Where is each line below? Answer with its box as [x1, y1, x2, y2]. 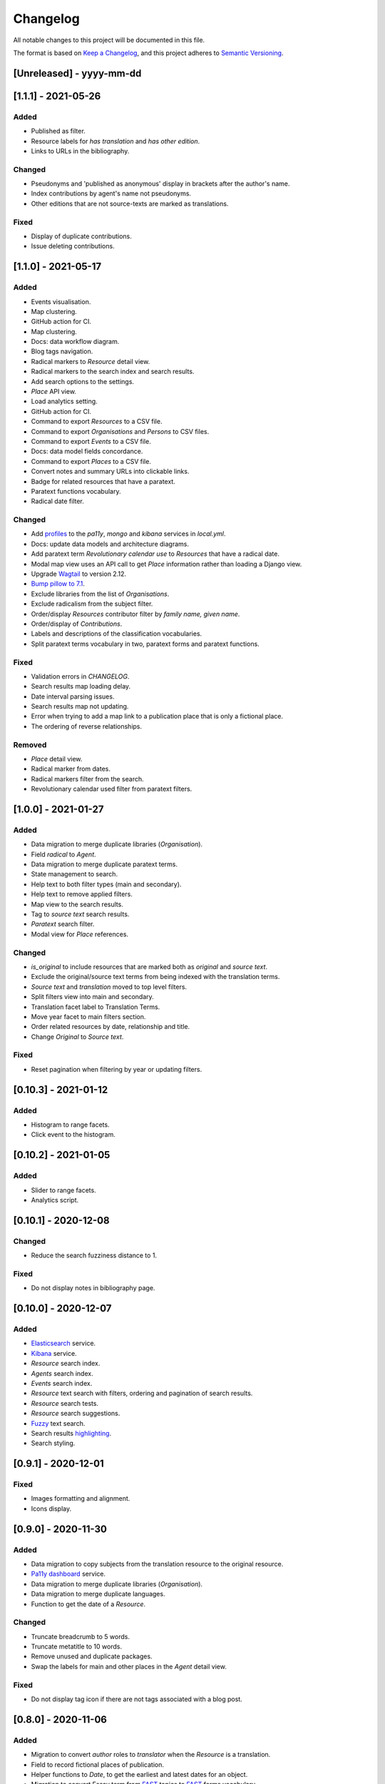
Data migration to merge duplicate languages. [31, 1590, 165, 1598]
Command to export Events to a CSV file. [31, 437, 151, 445]
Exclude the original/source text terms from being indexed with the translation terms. [31, 973, 280, 981]
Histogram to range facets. [31, 1120, 110, 1129]
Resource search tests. [31, 1399, 99, 1407]
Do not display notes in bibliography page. [31, 1284, 155, 1292]
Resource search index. [31, 1359, 101, 1368]
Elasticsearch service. [31, 1339, 96, 1348]
